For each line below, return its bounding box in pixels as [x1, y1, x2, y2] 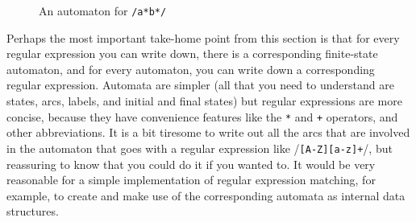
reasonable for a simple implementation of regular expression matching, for [6, 171, 376, 188]
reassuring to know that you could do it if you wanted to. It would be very [6, 155, 376, 172]
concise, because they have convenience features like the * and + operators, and [6, 108, 398, 125]
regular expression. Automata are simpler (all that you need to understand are [6, 76, 394, 93]
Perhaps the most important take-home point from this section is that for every [6, 29, 400, 46]
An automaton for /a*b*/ [39, 2, 167, 18]
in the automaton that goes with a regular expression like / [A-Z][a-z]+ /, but [6, 139, 393, 156]
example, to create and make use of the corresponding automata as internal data [6, 187, 406, 203]
